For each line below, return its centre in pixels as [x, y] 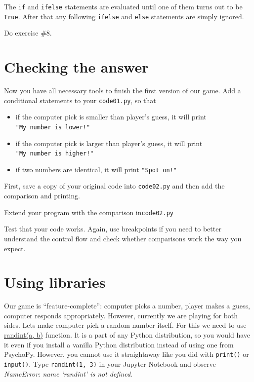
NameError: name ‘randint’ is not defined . [68, 373]
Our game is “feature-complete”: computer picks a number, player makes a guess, [127, 306]
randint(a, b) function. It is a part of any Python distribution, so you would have [127, 335]
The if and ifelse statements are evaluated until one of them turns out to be [123, 6]
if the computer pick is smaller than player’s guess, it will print [111, 117]
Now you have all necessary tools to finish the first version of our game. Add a [123, 91]
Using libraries [55, 282]
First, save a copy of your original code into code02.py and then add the [114, 186]
